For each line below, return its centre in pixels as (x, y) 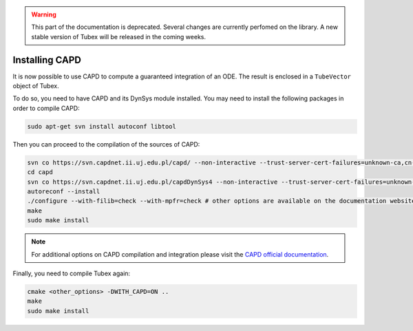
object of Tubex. (36, 86)
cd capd (40, 172)
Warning (44, 14)
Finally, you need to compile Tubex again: (72, 273)
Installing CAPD (47, 60)
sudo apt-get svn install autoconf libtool (102, 126)
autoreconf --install (64, 191)
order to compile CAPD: (46, 108)
